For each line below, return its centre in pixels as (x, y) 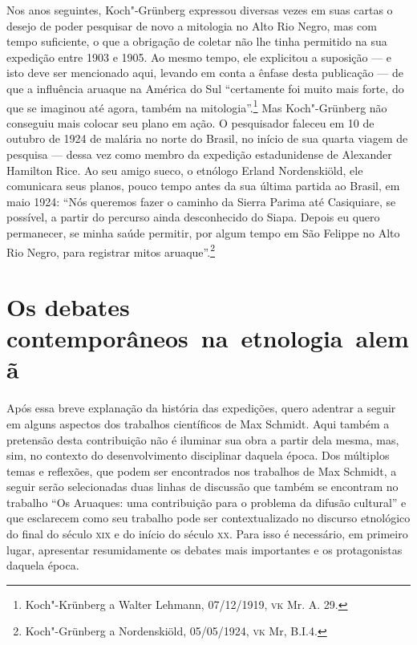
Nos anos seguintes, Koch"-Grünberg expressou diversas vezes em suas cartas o (200, 10)
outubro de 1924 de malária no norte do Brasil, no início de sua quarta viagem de (207, 138)
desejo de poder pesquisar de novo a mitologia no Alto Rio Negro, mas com (192, 25)
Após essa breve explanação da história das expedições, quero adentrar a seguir (201, 408)
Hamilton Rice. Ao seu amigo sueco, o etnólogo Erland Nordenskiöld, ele (185, 170)
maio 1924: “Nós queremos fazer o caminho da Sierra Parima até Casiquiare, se (201, 201)
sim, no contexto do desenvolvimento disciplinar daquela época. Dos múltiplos (198, 455)
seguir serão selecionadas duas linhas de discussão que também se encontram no (202, 487)
